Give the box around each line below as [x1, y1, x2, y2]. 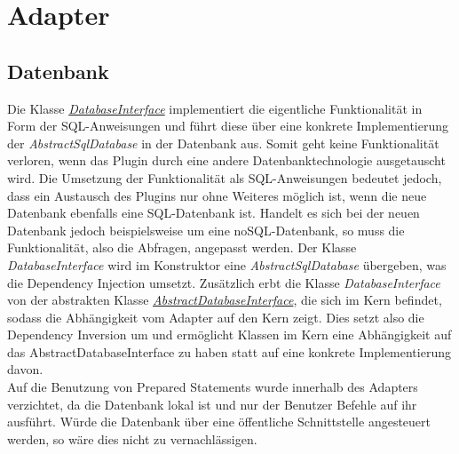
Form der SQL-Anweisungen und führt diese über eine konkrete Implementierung [7, 116, 449, 135]
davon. [7, 360, 44, 378]
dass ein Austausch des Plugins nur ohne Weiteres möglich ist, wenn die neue [7, 186, 427, 204]
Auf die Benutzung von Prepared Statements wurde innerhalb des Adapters [7, 378, 418, 396]
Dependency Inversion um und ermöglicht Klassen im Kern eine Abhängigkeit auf [7, 325, 452, 344]
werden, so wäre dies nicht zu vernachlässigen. [7, 429, 257, 448]
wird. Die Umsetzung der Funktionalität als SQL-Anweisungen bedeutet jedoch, [7, 168, 442, 187]
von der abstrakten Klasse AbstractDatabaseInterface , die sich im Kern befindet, [7, 291, 442, 309]
